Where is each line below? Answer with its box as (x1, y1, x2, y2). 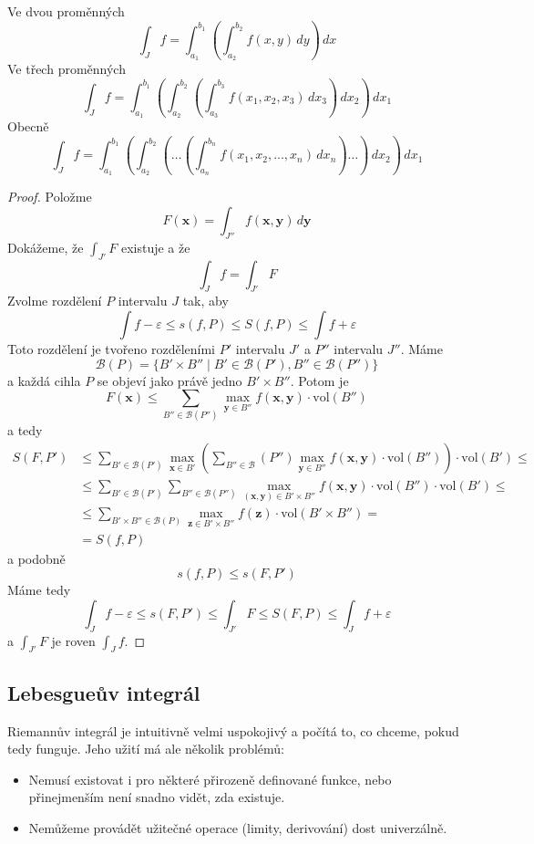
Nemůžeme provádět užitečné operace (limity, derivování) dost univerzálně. (28, 818, 447, 838)
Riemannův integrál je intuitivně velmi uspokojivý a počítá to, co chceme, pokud (7, 721, 459, 740)
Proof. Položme (7, 187, 92, 206)
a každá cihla (7, 370, 81, 390)
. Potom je (290, 370, 349, 390)
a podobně (7, 548, 66, 568)
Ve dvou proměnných (7, 2, 125, 20)
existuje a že (120, 237, 190, 256)
